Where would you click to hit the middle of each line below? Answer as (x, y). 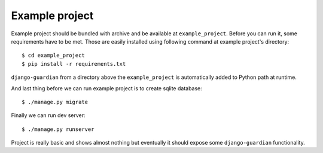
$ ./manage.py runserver (58, 129)
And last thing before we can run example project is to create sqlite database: (107, 88)
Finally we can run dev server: (48, 115)
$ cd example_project (53, 56)
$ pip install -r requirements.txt (74, 64)
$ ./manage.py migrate (55, 102)
